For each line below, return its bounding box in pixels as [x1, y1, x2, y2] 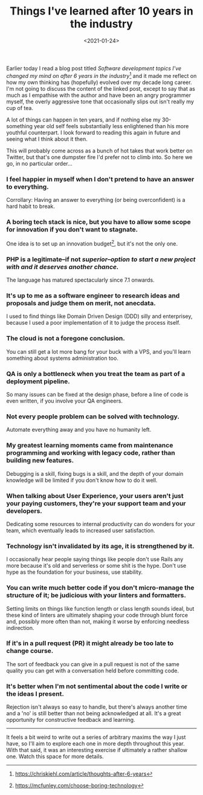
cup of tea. [6, 104, 33, 111]
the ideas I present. [6, 689, 65, 698]
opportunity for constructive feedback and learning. [6, 716, 135, 724]
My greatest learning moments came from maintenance [6, 441, 173, 450]
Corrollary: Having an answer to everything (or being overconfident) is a [6, 196, 185, 203]
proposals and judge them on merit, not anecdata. [6, 299, 156, 308]
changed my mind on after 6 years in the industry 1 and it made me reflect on [6, 71, 197, 79]
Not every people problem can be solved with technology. [6, 412, 180, 421]
